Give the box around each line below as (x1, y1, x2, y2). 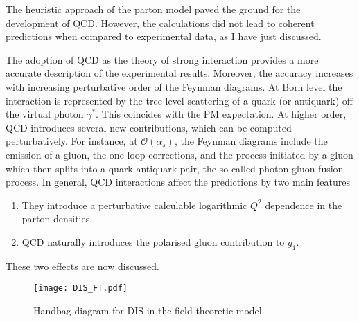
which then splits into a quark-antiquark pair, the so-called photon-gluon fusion (6, 161, 344, 175)
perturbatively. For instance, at (6, 134, 138, 148)
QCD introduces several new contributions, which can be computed (6, 120, 292, 134)
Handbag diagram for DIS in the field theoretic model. (33, 303, 265, 317)
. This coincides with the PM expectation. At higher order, (96, 107, 347, 121)
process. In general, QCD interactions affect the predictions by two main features (6, 175, 350, 189)
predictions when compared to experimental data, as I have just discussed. (6, 29, 322, 44)
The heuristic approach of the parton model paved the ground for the (6, 2, 301, 16)
